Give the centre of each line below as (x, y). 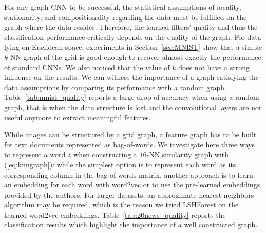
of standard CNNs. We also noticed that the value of (87, 67)
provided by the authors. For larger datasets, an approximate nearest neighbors (129, 194)
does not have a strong (214, 67)
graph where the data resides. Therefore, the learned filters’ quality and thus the (131, 27)
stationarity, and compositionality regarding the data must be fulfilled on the (126, 17)
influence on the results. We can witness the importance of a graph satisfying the (132, 77)
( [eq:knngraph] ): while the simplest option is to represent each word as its (120, 164)
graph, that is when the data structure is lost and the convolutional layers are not (133, 107)
